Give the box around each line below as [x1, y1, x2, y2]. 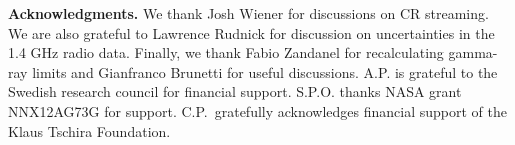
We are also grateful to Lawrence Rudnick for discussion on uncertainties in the [8, 22, 495, 43]
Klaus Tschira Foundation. [8, 120, 171, 141]
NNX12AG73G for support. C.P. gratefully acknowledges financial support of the [8, 100, 508, 121]
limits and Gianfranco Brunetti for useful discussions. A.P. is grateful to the [32, 61, 498, 82]
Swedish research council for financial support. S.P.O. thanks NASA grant [8, 81, 462, 102]
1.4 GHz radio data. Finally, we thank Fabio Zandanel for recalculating [8, 42, 444, 63]
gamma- [448, 42, 498, 63]
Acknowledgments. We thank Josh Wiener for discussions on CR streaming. [8, 3, 489, 23]
